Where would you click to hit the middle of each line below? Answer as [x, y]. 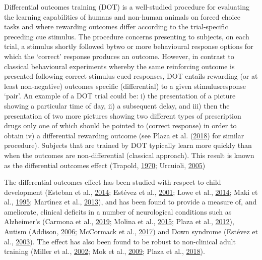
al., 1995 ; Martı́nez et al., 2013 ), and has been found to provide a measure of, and [130, 202]
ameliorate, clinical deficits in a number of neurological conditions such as [118, 211]
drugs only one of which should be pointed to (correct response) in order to [120, 125]
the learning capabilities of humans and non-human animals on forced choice [122, 16]
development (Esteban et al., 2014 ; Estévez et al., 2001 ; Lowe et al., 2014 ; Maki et [131, 192]
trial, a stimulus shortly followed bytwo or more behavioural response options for [129, 46]
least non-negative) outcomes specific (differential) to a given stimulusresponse [125, 86]
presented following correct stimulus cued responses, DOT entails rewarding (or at [131, 76]
